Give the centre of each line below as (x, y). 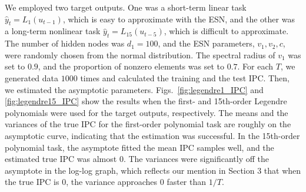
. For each (255, 66)
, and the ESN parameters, (206, 43)
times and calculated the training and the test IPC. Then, (185, 77)
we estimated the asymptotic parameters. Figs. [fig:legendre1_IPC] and (134, 89)
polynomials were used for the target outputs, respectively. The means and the (147, 112)
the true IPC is (32, 182)
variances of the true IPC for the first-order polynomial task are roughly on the (148, 124)
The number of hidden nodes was (65, 43)
